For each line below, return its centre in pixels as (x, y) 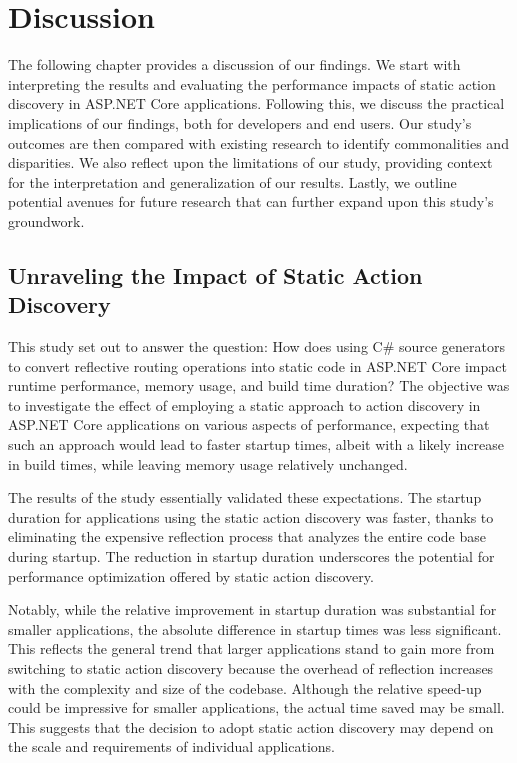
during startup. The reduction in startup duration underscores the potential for (251, 556)
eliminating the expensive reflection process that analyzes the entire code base (247, 536)
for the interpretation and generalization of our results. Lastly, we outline (232, 181)
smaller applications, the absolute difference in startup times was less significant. (255, 628)
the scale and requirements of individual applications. (172, 746)
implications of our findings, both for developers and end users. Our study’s (240, 122)
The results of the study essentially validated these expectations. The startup (245, 497)
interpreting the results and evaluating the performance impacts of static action (252, 83)
